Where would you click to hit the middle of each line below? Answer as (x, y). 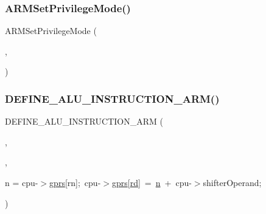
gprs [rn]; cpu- (75, 182)
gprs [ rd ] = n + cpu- (152, 182)
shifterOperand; (232, 182)
